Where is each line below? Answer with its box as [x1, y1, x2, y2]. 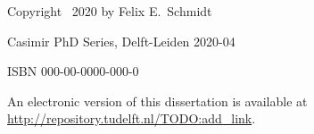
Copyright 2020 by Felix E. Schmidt [7, 2, 212, 20]
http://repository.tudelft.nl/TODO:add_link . [7, 109, 256, 128]
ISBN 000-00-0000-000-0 [7, 62, 139, 80]
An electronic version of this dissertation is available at [7, 91, 308, 110]
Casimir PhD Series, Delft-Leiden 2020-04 [7, 31, 235, 50]
